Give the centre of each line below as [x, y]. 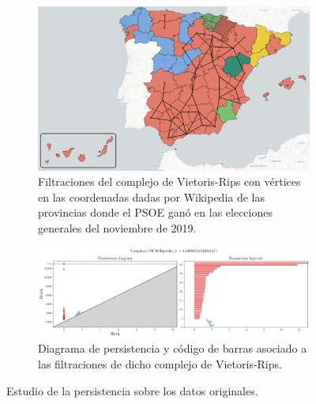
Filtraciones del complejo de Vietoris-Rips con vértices [169, 181]
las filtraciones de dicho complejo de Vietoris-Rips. [160, 363]
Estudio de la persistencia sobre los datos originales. [132, 390]
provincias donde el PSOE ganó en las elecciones [155, 212]
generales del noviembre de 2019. [117, 227]
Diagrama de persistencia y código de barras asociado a [173, 348]
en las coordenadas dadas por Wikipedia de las [152, 196]
